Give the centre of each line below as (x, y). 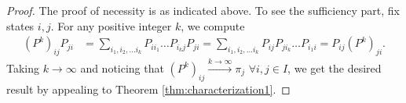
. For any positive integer (111, 25)
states (20, 25)
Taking (23, 67)
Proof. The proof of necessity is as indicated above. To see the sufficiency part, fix (203, 10)
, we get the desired (335, 67)
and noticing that (122, 67)
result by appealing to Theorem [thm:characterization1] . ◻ (148, 89)
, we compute (213, 25)
